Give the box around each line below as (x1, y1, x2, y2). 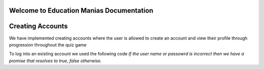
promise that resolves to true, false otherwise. (9, 58, 102, 64)
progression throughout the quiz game (9, 42, 87, 47)
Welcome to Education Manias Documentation (9, 6, 154, 15)
